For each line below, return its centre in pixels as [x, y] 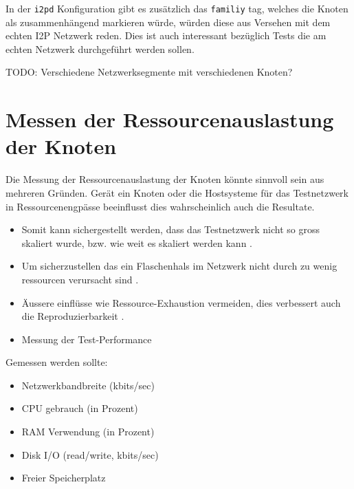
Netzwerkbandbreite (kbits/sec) [88, 385]
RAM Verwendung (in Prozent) [88, 432]
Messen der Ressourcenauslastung [170, 119]
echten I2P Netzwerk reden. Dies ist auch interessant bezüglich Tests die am [166, 35]
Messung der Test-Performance [87, 339]
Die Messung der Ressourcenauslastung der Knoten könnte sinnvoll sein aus [165, 179]
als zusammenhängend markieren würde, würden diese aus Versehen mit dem [168, 22]
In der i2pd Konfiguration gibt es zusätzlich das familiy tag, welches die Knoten [177, 8]
